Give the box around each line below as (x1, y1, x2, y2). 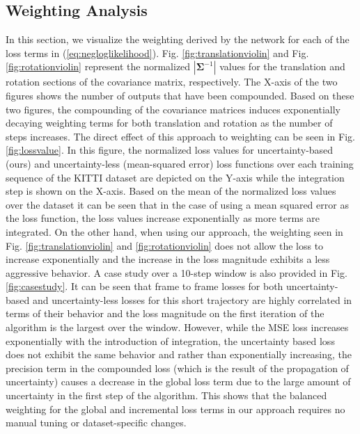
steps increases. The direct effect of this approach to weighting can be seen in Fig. (6, 129, 355, 143)
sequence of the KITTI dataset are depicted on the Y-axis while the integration (6, 170, 345, 184)
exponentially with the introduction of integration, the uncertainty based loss (6, 333, 335, 348)
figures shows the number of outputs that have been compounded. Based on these (6, 88, 354, 102)
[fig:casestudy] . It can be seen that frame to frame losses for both (6, 279, 283, 294)
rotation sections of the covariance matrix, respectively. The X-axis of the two (6, 74, 338, 89)
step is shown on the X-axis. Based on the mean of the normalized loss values (6, 184, 336, 198)
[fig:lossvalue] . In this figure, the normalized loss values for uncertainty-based (6, 143, 334, 157)
